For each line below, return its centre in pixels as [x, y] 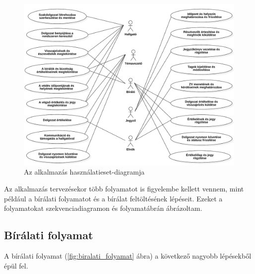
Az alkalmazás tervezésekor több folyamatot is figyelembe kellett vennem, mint [124, 188]
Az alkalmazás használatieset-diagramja [84, 172]
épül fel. [16, 265]
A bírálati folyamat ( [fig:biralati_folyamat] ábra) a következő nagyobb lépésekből [128, 255]
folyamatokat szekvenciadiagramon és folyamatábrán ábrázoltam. [103, 208]
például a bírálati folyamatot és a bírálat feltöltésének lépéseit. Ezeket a [113, 198]
